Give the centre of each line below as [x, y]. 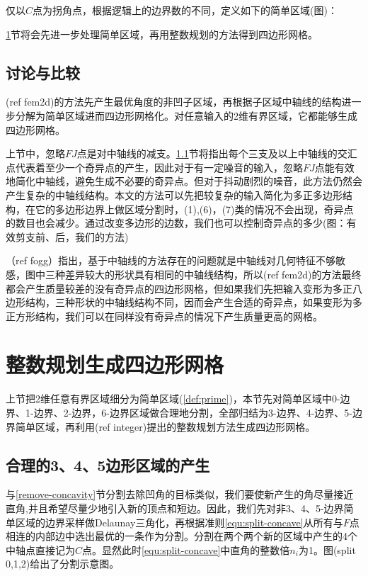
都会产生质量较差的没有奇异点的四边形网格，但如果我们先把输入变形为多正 [179, 288]
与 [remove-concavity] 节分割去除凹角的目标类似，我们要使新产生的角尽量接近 [180, 494]
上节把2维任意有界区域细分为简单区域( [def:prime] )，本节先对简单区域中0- [173, 399]
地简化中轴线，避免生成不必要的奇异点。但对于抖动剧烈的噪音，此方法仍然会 [184, 181]
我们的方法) [102, 236]
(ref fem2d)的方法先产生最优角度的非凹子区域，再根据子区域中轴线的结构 [174, 102]
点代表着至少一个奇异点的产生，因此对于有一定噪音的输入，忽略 [154, 167]
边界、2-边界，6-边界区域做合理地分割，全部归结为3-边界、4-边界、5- [193, 413]
